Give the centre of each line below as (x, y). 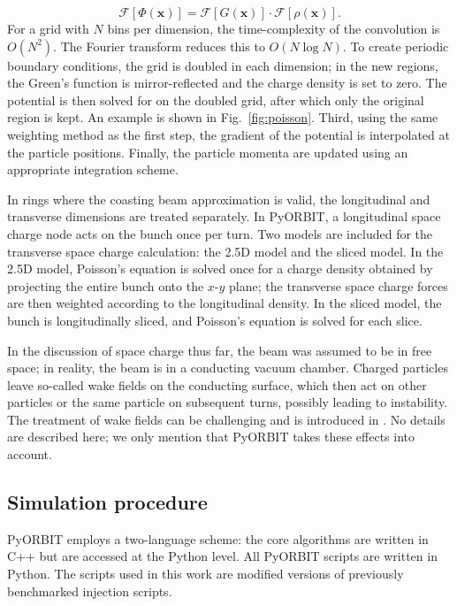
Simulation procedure (107, 502)
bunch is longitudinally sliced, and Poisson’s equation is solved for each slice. (215, 320)
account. (30, 454)
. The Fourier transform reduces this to (159, 46)
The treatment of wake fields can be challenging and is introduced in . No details (226, 419)
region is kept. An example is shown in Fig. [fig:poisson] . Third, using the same (223, 117)
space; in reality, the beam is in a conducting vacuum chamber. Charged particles (228, 368)
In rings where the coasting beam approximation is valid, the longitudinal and (219, 199)
